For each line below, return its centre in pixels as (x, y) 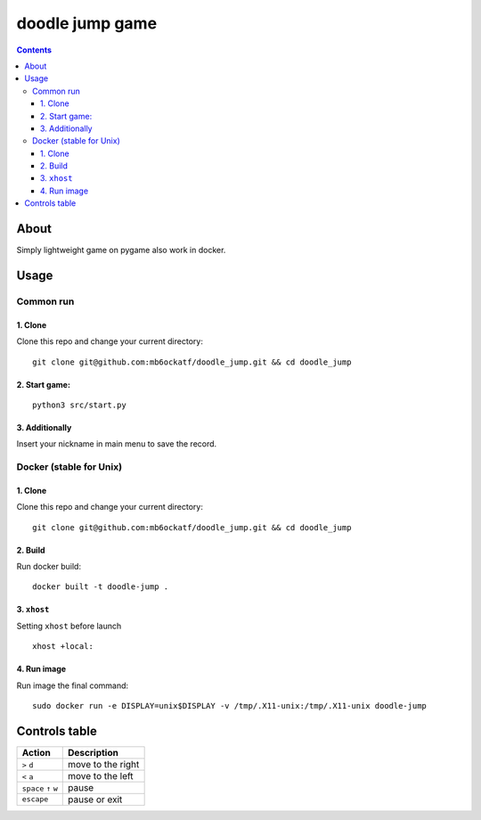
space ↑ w (40, 788)
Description (94, 752)
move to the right (104, 764)
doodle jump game (87, 23)
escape (35, 799)
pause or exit (95, 799)
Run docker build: (49, 567)
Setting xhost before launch (69, 626)
